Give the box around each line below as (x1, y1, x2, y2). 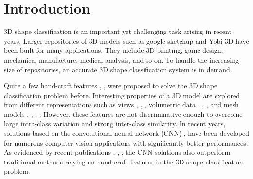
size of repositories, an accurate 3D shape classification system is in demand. (4, 64, 232, 74)
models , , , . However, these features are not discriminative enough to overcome (4, 109, 243, 119)
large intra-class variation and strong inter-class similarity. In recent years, (4, 118, 226, 129)
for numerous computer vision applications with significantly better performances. (4, 137, 248, 147)
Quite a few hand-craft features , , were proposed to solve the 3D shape (4, 81, 217, 91)
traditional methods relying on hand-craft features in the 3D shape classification (4, 156, 243, 166)
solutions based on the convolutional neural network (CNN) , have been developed (4, 128, 249, 138)
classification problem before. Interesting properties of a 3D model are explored (4, 90, 240, 100)
